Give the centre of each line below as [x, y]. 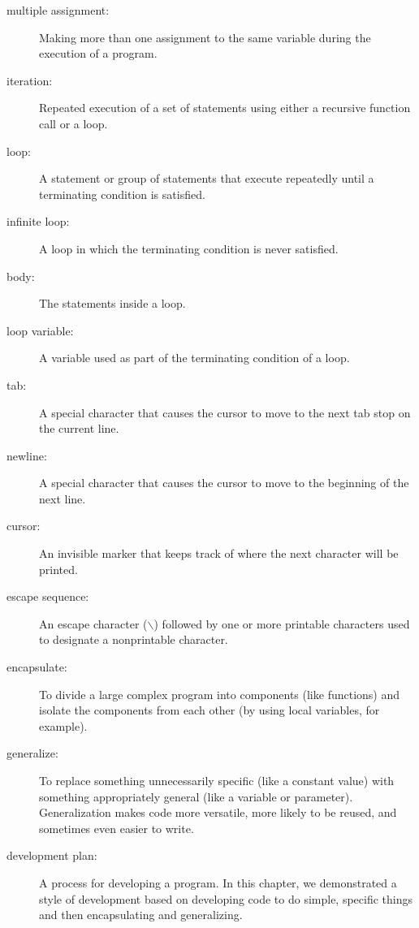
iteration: [30, 80]
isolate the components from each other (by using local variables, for [209, 710]
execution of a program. [98, 53]
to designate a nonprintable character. [134, 639]
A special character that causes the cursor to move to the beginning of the [224, 483]
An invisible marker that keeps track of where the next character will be [219, 553]
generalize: [32, 753]
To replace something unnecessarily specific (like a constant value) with [217, 780]
